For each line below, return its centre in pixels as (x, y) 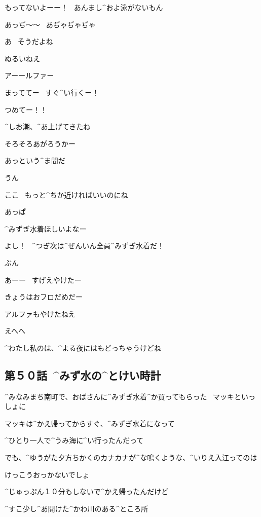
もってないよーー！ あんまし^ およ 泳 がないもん (84, 7)
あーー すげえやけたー (43, 280)
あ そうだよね (29, 41)
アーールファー (29, 75)
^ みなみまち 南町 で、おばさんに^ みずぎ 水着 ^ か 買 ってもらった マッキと (123, 396)
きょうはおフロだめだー (44, 297)
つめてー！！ (26, 109)
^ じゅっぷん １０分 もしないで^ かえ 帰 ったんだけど (87, 491)
